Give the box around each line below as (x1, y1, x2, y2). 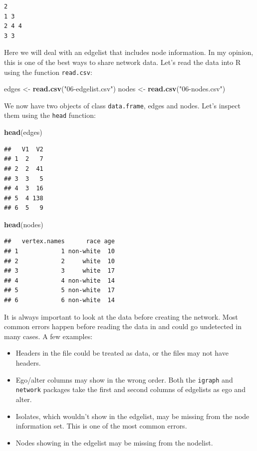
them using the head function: (4, 110, 96, 120)
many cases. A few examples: (4, 331, 93, 341)
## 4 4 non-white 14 (4, 277, 115, 284)
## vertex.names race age (4, 238, 115, 245)
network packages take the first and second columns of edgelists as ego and (15, 384, 246, 395)
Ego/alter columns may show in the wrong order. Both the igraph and (15, 374, 233, 385)
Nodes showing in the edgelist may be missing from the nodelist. (15, 437, 213, 448)
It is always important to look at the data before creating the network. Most (4, 311, 238, 322)
